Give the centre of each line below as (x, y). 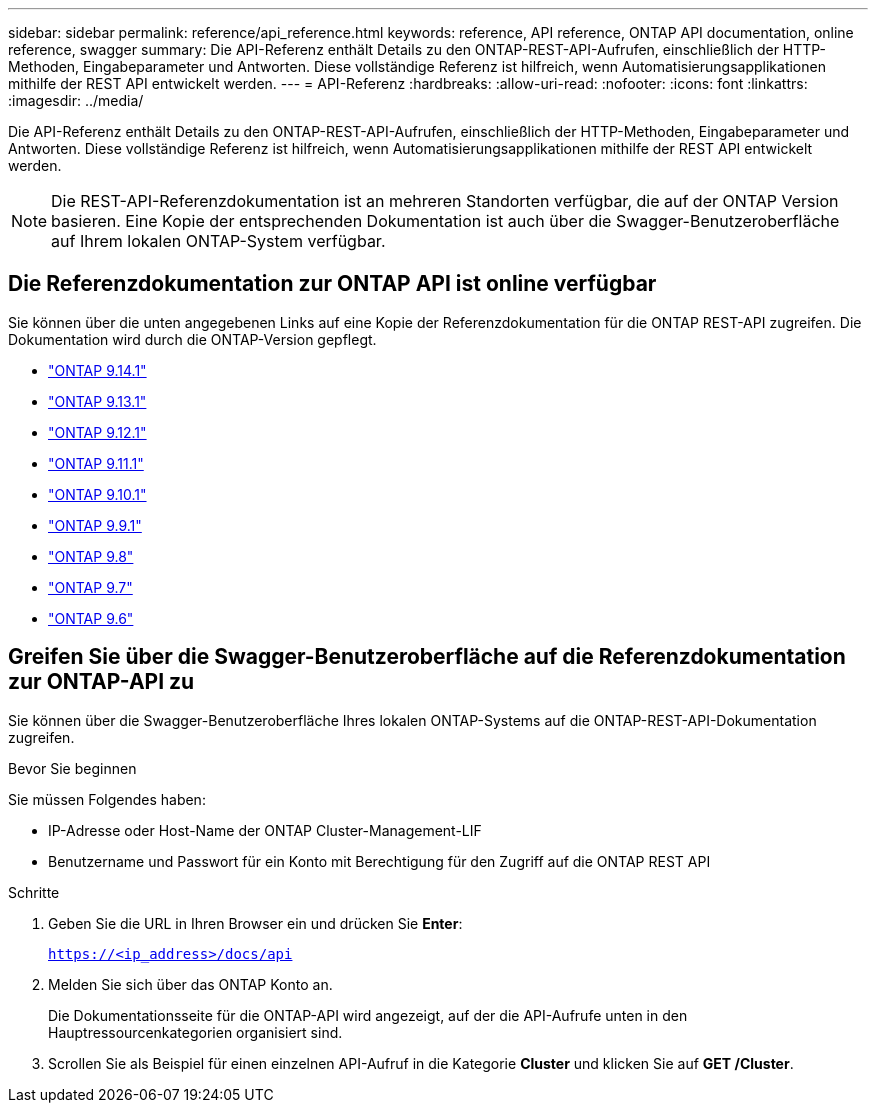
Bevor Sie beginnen (72, 768)
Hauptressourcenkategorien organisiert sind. (195, 1032)
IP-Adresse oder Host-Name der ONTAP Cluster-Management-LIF (265, 830)
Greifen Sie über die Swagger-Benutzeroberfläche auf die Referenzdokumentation (427, 657)
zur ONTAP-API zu (101, 682)
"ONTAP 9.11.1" (96, 463)
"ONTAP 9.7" (90, 587)
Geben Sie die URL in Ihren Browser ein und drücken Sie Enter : (255, 923)
